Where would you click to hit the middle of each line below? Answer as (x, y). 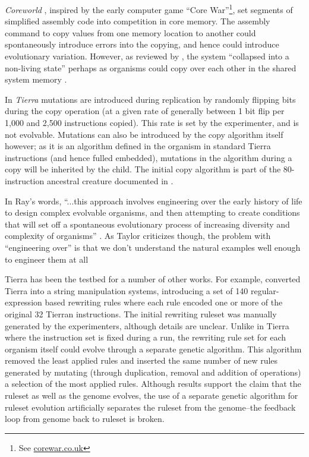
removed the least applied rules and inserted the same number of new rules (141, 360)
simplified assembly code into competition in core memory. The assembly (138, 21)
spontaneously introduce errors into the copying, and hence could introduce (142, 44)
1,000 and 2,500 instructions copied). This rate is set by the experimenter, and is (152, 122)
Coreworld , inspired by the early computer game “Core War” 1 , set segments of (149, 9)
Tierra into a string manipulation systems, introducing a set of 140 (127, 290)
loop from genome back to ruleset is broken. (85, 419)
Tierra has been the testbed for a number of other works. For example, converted (153, 279)
